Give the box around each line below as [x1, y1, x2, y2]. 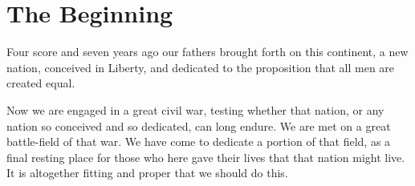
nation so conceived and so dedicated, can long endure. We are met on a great [6, 117, 391, 134]
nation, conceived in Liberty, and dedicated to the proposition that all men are [6, 59, 395, 75]
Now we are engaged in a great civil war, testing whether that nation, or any [6, 101, 384, 118]
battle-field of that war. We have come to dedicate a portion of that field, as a [6, 133, 391, 150]
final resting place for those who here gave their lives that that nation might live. [6, 148, 405, 165]
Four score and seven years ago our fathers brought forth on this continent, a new [6, 43, 409, 60]
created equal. [6, 75, 75, 91]
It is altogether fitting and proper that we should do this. [6, 164, 288, 181]
